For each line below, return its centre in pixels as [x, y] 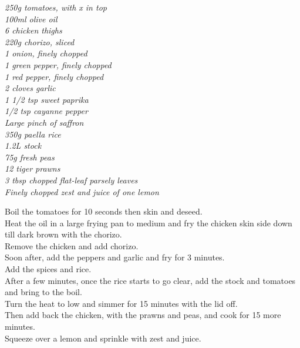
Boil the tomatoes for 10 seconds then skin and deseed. [104, 211]
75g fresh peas [30, 157]
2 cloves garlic [30, 88]
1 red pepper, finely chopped [54, 76]
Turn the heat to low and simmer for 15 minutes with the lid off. [121, 303]
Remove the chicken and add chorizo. [72, 245]
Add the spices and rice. [48, 269]
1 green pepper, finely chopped [58, 64]
